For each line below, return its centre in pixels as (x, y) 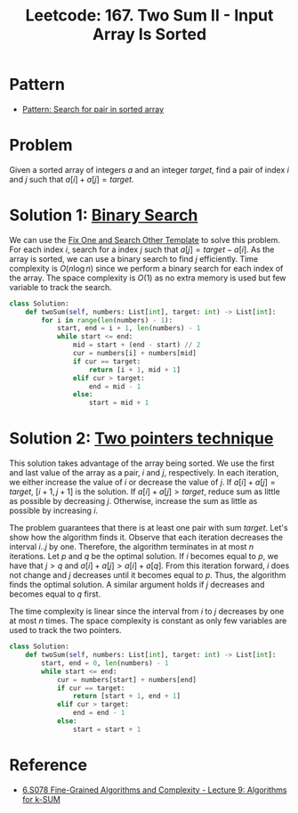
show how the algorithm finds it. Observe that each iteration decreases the (146, 537)
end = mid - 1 (115, 386)
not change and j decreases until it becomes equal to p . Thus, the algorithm (148, 575)
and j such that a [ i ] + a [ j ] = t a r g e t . (72, 179)
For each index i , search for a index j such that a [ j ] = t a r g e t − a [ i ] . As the (142, 249)
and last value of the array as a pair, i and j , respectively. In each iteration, (144, 473)
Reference (48, 764)
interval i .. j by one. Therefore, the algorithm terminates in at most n (132, 547)
